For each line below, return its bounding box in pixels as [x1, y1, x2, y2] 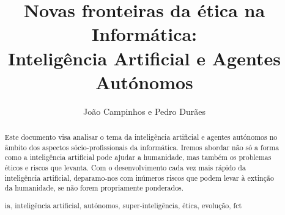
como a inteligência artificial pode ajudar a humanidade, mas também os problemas [4, 152, 272, 162]
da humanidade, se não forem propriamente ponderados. [4, 183, 184, 193]
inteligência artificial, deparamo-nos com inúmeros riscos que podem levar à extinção [4, 172, 274, 183]
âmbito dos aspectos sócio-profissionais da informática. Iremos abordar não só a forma [4, 142, 279, 152]
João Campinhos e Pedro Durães [83, 104, 205, 117]
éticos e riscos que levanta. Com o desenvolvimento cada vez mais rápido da [4, 162, 246, 173]
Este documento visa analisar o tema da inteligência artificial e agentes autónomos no [4, 132, 278, 142]
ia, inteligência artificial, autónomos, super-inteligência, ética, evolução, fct [4, 200, 242, 210]
